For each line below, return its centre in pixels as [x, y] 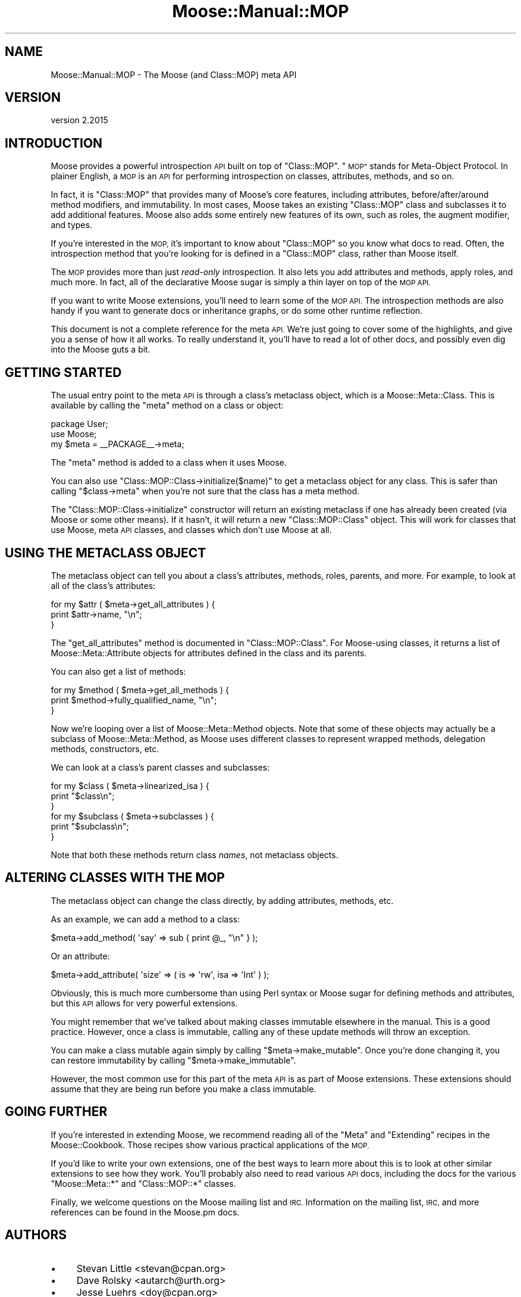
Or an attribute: [80, 956]
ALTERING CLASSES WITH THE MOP [115, 878]
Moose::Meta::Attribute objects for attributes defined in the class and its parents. [209, 653]
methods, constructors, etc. [105, 749]
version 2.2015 [79, 120]
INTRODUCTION [54, 143]
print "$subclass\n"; [90, 826]
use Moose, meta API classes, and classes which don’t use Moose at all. [191, 530]
